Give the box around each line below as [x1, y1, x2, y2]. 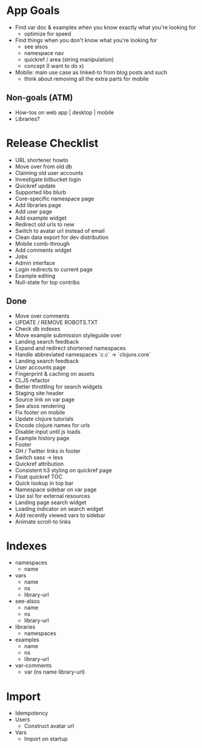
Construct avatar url [24, 723, 74, 730]
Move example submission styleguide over [15, 331, 122, 339]
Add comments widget [15, 246, 72, 254]
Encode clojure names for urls [15, 421, 90, 428]
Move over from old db [15, 163, 73, 170]
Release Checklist [6, 136, 99, 150]
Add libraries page [15, 201, 62, 209]
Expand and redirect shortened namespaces [15, 344, 126, 352]
